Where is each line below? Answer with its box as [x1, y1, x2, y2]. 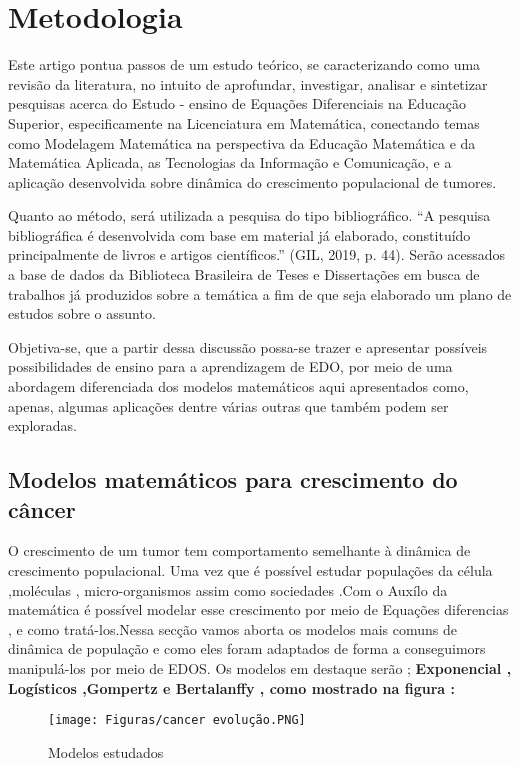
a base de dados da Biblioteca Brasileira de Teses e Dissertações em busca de [8, 264, 480, 285]
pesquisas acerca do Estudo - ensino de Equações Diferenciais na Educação [8, 93, 466, 114]
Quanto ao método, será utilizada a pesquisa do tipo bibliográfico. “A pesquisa [8, 205, 491, 226]
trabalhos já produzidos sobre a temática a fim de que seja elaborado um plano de [8, 283, 512, 304]
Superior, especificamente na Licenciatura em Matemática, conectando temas [8, 112, 480, 133]
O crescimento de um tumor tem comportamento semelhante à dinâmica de [8, 540, 471, 561]
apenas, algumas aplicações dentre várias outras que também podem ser [8, 395, 449, 416]
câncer [8, 493, 76, 524]
